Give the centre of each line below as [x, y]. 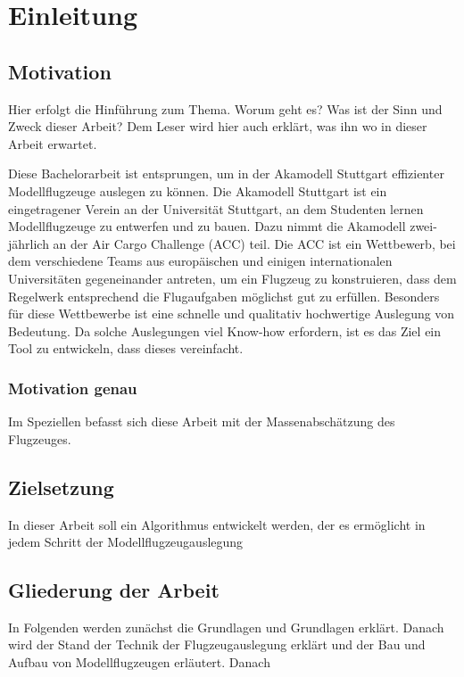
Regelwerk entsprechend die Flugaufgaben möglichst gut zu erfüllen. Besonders [224, 296]
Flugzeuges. [40, 438]
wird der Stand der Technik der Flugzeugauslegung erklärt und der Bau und [217, 644]
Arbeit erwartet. [53, 143]
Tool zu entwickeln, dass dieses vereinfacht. [126, 348]
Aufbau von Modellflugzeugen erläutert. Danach [139, 662]
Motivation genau [73, 388]
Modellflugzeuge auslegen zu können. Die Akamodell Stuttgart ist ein [198, 190]
